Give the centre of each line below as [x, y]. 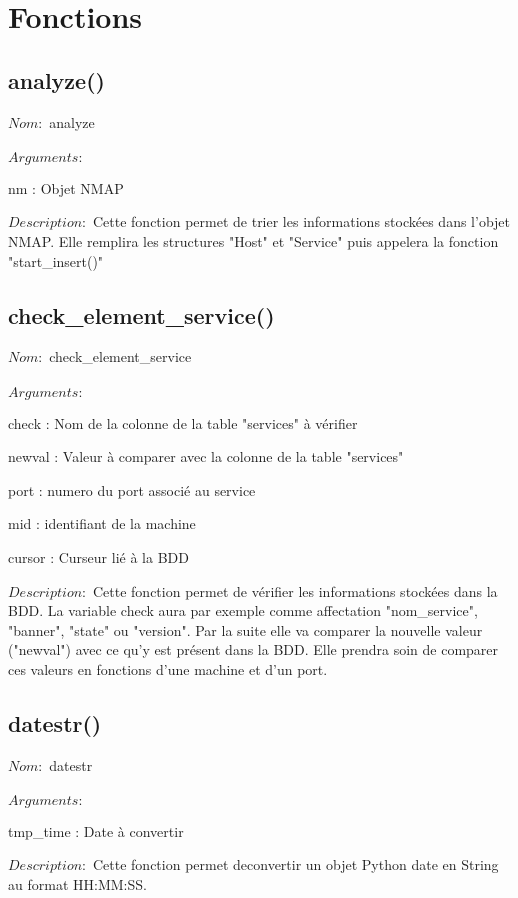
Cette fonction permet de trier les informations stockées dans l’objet [301, 221]
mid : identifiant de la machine [102, 523]
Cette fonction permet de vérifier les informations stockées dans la [295, 590]
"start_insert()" [56, 260]
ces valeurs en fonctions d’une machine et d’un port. [168, 668]
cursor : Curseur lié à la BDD [98, 556]
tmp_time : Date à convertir [96, 830]
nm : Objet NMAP [66, 187]
